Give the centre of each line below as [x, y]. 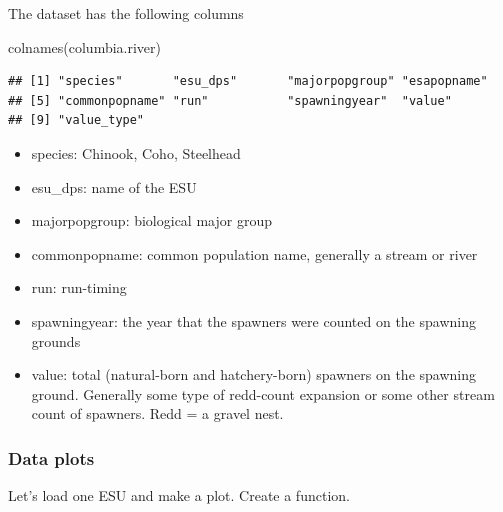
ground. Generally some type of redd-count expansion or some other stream [263, 393]
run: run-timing [79, 287]
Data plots [51, 457]
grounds [56, 340]
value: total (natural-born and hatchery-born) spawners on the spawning [254, 374]
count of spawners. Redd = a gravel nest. [157, 413]
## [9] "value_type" [76, 120]
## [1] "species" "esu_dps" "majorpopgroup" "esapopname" [248, 81]
